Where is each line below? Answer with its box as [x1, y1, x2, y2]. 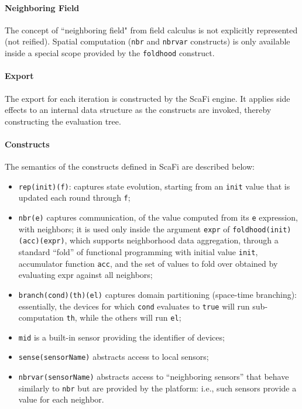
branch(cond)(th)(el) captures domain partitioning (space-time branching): [18, 288, 297, 300]
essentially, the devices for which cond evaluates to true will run [18, 300, 250, 312]
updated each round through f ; [18, 191, 131, 204]
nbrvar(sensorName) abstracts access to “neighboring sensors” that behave [18, 370, 289, 383]
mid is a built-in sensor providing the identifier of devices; [18, 331, 225, 343]
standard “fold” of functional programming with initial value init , [18, 245, 258, 257]
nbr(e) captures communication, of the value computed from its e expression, [18, 211, 298, 223]
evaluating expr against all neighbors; [18, 269, 153, 281]
